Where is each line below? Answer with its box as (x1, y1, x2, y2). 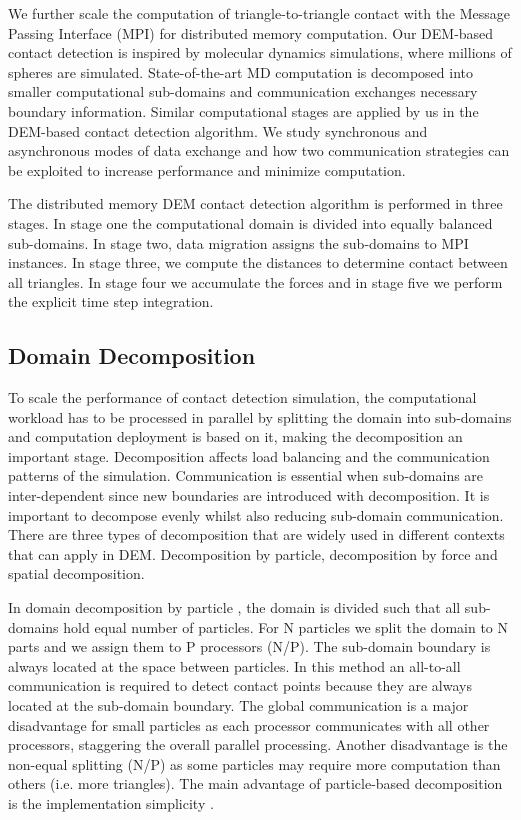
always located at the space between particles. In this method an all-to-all (8, 655, 461, 676)
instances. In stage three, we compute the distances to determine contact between (8, 252, 508, 273)
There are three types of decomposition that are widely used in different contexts (8, 524, 505, 545)
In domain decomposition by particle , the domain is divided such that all (8, 597, 461, 618)
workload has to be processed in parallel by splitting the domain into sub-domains (8, 406, 512, 427)
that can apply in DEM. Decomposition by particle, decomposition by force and (8, 543, 498, 564)
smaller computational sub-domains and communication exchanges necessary (8, 81, 478, 102)
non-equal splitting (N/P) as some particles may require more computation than (8, 753, 501, 774)
